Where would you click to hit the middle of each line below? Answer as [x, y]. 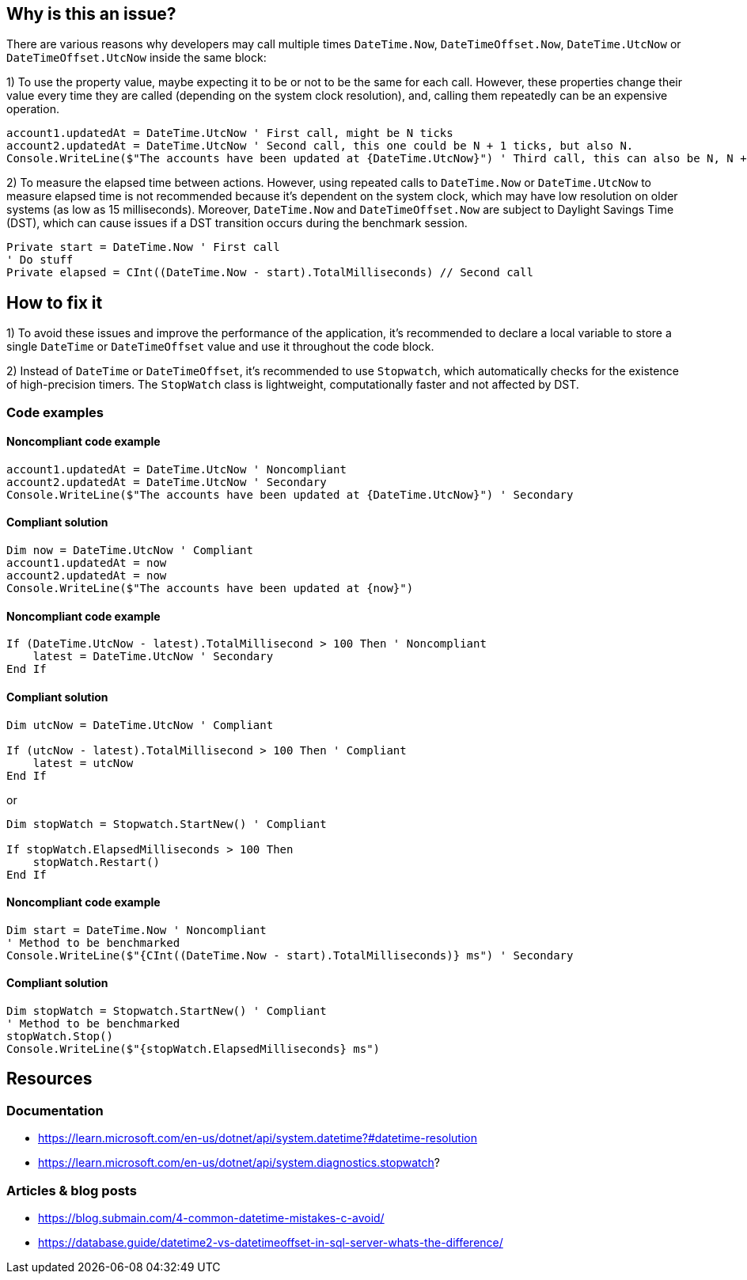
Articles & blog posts [72, 1190]
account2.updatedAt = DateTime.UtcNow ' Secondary [167, 482]
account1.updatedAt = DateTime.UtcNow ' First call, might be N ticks [230, 133]
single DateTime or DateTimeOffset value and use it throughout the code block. [220, 347]
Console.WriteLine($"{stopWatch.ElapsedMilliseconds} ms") [193, 1048]
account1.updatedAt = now [87, 563]
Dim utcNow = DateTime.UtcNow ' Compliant [140, 725]
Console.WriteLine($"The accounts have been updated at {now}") [210, 589]
